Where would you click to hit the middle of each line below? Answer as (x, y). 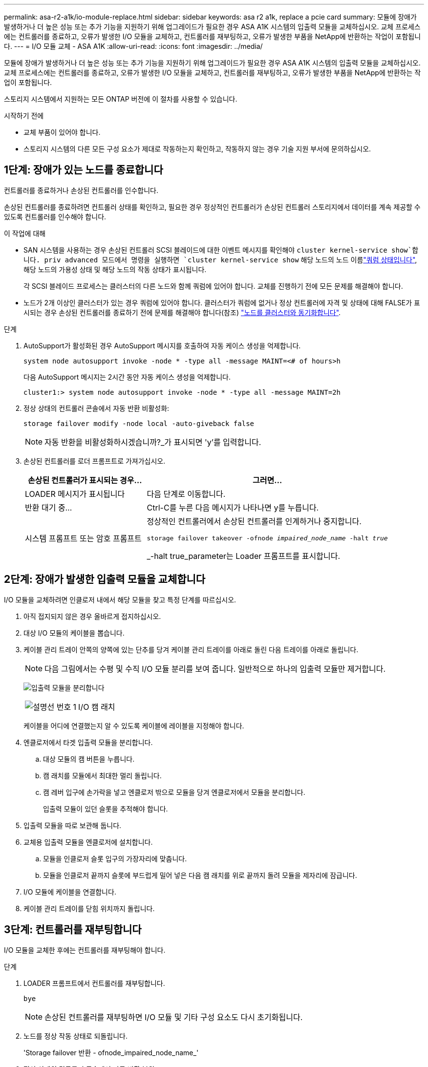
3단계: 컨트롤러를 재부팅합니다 (73, 930)
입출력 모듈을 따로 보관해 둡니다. (73, 825)
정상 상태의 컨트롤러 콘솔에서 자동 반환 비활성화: (96, 408)
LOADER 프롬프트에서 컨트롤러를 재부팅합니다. (94, 983)
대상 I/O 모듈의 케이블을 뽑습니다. (74, 633)
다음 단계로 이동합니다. (186, 494)
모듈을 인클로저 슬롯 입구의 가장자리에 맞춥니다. (115, 858)
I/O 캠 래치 (97, 707)
